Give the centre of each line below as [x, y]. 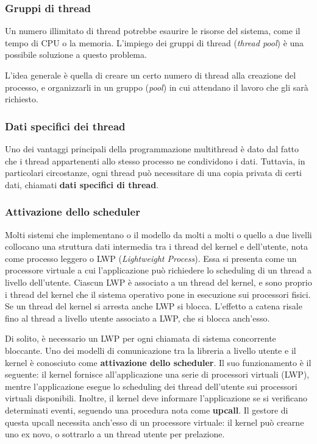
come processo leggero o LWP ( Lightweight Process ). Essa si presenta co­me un [151, 258]
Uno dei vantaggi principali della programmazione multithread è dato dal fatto [152, 149]
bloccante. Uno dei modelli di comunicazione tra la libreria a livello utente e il [151, 350]
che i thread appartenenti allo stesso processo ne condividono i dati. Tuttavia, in [155, 160]
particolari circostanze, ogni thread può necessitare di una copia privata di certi [154, 173]
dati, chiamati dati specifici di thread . [82, 184]
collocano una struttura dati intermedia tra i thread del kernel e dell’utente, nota [156, 246]
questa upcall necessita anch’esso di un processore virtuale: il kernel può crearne [155, 422]
